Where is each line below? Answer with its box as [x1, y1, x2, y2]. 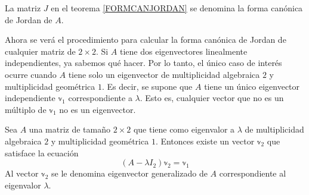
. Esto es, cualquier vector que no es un [140, 92, 284, 104]
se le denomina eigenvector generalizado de [51, 167, 208, 180]
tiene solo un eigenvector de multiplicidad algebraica [68, 68, 260, 80]
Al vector [5, 167, 39, 180]
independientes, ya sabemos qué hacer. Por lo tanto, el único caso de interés [5, 56, 282, 69]
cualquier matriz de [5, 45, 76, 57]
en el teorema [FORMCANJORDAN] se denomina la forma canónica [51, 2, 303, 14]
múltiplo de [5, 103, 47, 115]
